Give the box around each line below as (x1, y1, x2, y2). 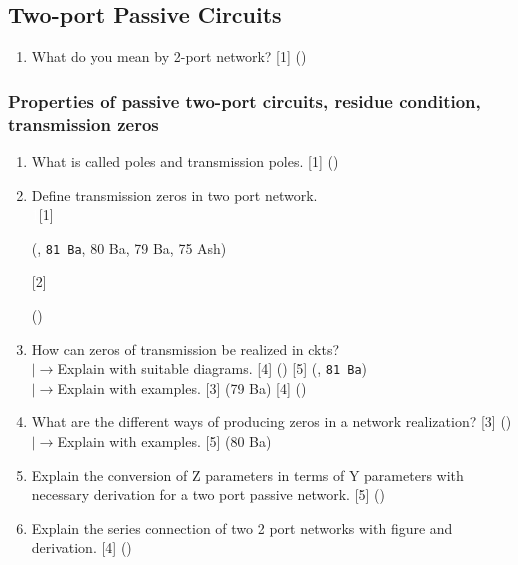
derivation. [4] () (31, 537, 132, 558)
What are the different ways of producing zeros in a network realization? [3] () (31, 411, 512, 432)
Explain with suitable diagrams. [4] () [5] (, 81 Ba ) (57, 358, 368, 379)
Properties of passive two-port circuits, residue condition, (8, 88, 481, 113)
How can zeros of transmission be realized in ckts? (31, 338, 340, 359)
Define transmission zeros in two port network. (31, 184, 318, 205)
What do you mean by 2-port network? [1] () (31, 46, 307, 67)
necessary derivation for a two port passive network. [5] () (31, 484, 386, 505)
